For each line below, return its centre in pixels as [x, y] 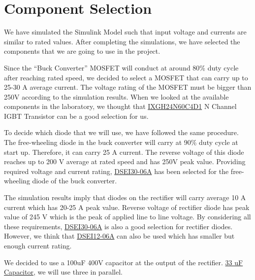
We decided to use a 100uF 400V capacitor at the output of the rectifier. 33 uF [124, 262]
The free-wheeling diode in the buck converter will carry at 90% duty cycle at [121, 142]
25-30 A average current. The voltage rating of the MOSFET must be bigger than [128, 87]
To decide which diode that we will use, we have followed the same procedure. [121, 132]
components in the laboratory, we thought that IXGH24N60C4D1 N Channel [120, 106]
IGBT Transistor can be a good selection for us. [76, 116]
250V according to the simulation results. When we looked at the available [116, 96]
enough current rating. [38, 245]
